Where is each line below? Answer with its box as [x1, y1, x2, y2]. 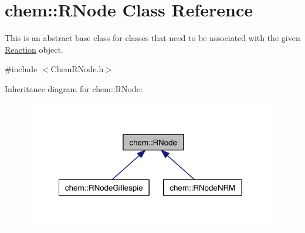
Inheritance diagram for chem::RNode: [5, 82, 143, 94]
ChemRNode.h [50, 63, 104, 75]
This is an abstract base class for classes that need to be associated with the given [5, 32, 300, 44]
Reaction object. [5, 43, 63, 55]
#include [5, 63, 38, 75]
